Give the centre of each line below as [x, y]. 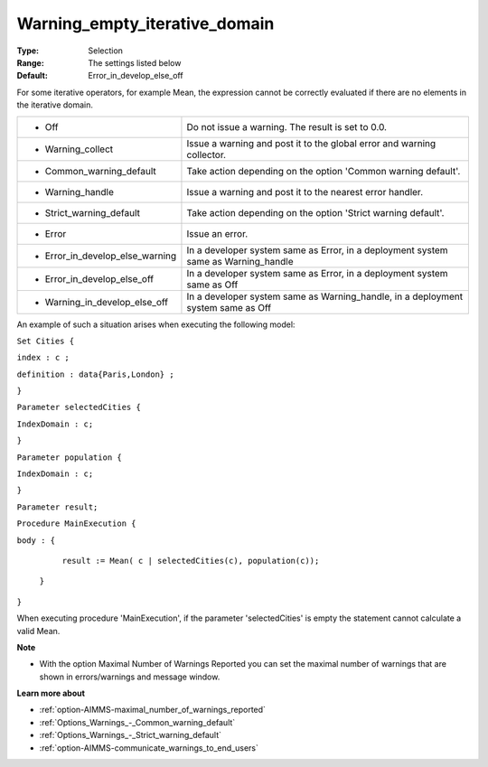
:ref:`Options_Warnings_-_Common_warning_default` [137, 722]
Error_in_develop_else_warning [111, 256]
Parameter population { [69, 457]
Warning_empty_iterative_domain [145, 23]
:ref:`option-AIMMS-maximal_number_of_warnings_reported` [153, 710]
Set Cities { [46, 341]
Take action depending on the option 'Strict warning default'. [315, 212]
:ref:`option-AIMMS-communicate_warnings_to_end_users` [149, 748]
